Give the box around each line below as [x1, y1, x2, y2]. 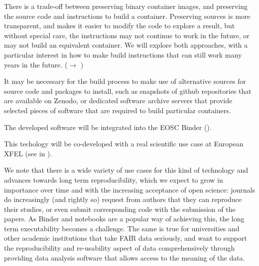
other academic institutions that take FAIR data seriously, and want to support [4, 233, 247, 243]
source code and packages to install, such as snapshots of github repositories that [4, 85, 252, 96]
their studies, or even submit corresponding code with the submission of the [4, 203, 236, 214]
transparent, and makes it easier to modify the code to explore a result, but [4, 20, 235, 31]
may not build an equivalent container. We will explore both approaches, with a [4, 40, 248, 50]
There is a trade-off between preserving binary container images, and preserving [4, 1, 248, 11]
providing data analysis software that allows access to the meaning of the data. [4, 252, 245, 263]
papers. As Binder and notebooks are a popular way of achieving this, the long [4, 213, 245, 224]
